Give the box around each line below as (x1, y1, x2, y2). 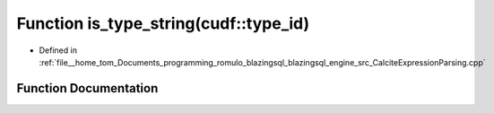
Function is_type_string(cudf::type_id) (16, 13, 309, 33)
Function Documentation (16, 81, 159, 96)
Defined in (39, 45, 78, 56)
